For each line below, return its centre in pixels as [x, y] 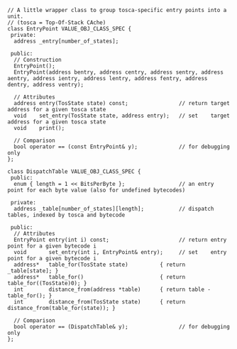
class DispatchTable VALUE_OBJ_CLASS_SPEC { [74, 172]
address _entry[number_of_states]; [66, 41]
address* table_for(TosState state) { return [100, 265]
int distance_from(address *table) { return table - [112, 289]
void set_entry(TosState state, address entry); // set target [122, 116]
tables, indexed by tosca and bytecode [66, 215]
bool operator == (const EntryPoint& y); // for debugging [122, 147]
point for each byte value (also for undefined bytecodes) [97, 190]
